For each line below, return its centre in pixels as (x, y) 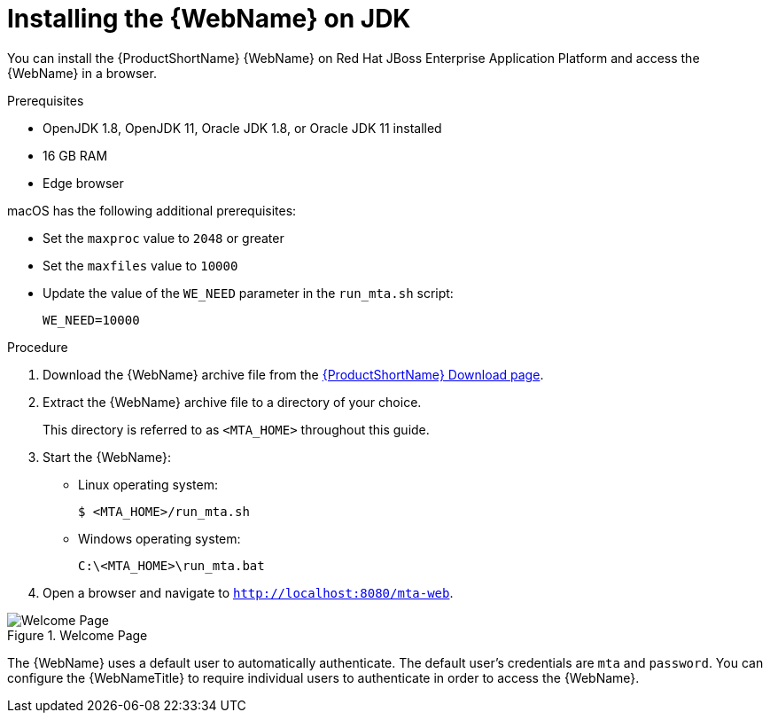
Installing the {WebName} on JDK (209, 19)
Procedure (38, 347)
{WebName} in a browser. (82, 73)
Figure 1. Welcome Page (78, 635)
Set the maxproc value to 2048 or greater (163, 238)
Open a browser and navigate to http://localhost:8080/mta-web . (248, 592)
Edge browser (83, 183)
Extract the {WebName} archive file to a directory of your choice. (232, 402)
